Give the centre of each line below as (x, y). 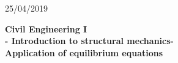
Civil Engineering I (46, 28)
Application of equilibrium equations (84, 52)
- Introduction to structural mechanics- (89, 41)
